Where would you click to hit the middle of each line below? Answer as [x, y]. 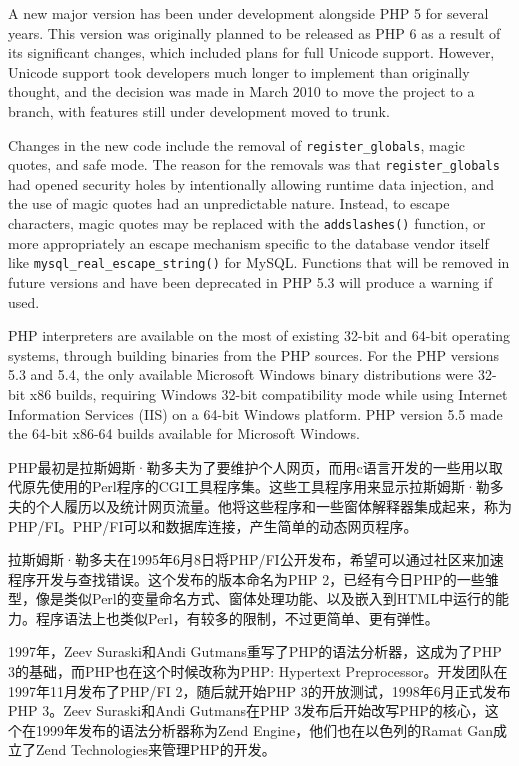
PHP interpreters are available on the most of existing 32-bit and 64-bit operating [259, 335]
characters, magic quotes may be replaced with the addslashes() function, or [247, 223]
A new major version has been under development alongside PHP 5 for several [248, 13]
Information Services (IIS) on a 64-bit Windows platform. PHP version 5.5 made [255, 413]
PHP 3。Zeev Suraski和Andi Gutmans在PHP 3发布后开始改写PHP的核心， [246, 710]
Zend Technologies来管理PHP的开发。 [155, 749]
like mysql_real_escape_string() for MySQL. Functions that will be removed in [259, 262]
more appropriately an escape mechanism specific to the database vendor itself [248, 242]
